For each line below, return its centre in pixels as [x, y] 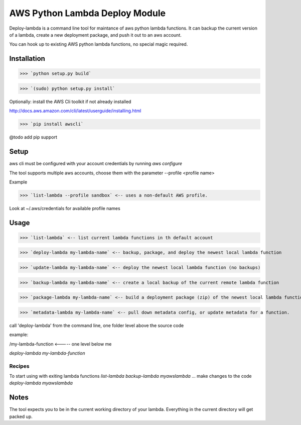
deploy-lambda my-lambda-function [47, 353]
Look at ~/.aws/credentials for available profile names [65, 208]
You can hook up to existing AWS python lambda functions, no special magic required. [99, 44]
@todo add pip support [33, 137]
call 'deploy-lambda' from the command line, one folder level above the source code [97, 325]
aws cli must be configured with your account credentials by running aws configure [96, 164]
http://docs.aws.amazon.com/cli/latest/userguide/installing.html [75, 111]
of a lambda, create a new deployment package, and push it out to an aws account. [95, 35]
